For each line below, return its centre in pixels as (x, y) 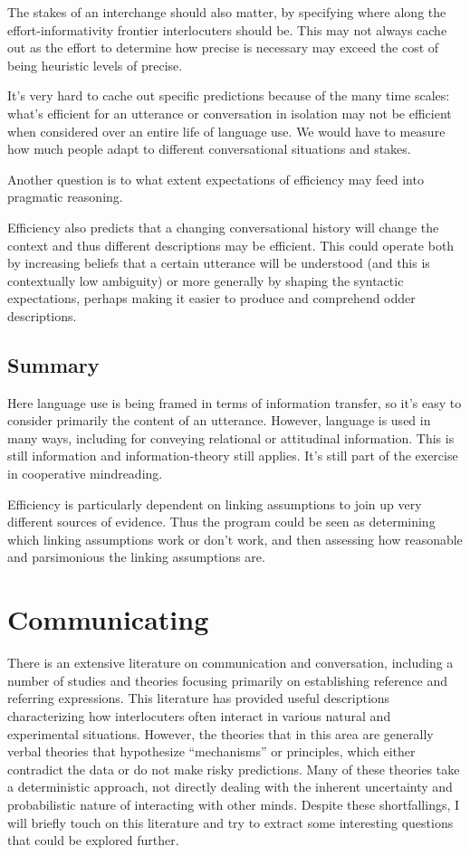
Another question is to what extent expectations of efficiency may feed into (216, 179)
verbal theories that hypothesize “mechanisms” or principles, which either (211, 751)
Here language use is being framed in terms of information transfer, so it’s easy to (235, 402)
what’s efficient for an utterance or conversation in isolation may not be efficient (230, 113)
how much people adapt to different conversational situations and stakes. (209, 149)
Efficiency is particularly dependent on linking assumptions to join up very (215, 503)
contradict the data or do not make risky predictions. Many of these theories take (234, 769)
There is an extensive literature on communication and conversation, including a (230, 663)
